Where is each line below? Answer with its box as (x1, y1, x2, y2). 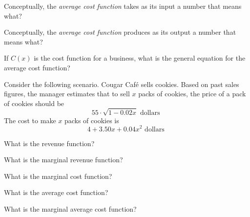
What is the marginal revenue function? (4, 154, 123, 165)
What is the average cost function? (4, 187, 108, 197)
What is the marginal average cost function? (4, 203, 137, 214)
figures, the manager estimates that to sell (4, 88, 130, 99)
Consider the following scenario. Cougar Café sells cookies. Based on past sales (4, 79, 239, 89)
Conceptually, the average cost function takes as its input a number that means (4, 1, 242, 11)
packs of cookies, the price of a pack (138, 88, 246, 99)
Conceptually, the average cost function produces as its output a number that (4, 27, 236, 37)
